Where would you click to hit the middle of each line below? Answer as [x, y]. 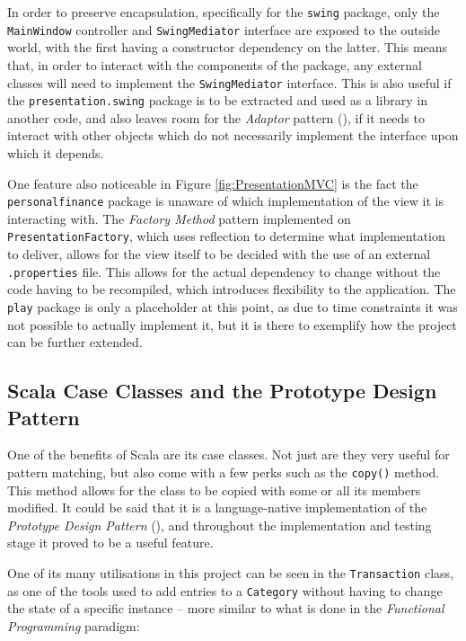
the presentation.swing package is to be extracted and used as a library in [217, 100]
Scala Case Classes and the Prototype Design [222, 391]
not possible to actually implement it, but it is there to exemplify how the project [232, 324]
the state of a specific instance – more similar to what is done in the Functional [226, 608]
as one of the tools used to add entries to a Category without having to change [225, 590]
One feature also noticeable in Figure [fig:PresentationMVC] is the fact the [213, 183]
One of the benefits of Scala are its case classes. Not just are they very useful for [229, 454]
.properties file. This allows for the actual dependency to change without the [224, 271]
